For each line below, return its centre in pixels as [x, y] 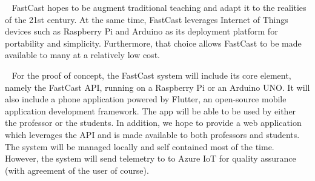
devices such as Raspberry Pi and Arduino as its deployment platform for [141, 31]
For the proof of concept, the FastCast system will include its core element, [151, 75]
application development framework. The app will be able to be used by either [151, 110]
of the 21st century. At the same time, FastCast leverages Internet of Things [147, 19]
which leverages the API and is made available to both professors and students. [152, 134]
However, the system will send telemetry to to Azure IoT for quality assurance [151, 158]
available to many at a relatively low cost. [82, 55]
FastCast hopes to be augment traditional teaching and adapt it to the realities [159, 7]
